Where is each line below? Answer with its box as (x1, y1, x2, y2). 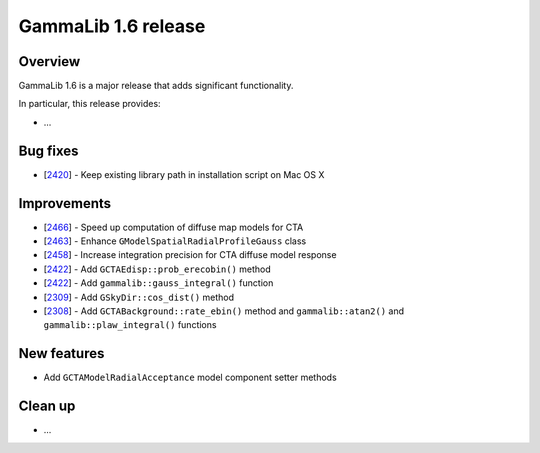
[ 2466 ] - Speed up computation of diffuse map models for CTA (43, 221, 304, 233)
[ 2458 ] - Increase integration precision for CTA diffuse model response (43, 249, 337, 261)
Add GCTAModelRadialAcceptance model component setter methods (43, 371, 337, 384)
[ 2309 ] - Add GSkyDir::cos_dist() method (43, 291, 235, 303)
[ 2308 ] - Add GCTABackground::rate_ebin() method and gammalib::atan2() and (43, 305, 405, 317)
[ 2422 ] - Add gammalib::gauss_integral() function (43, 277, 274, 289)
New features (18, 345, 105, 362)
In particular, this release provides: (18, 98, 161, 110)
